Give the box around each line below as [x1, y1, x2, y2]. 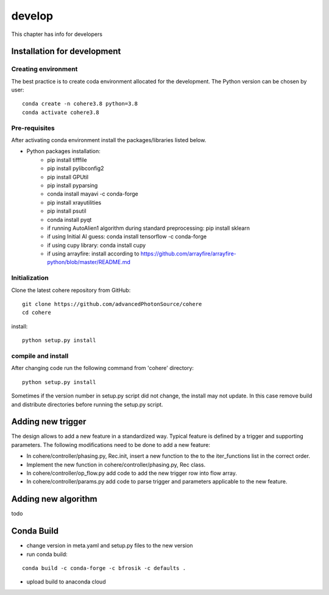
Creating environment [11, 65, 78, 73]
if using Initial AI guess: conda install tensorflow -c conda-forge [47, 233, 207, 240]
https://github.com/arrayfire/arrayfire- [140, 250, 237, 257]
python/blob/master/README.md [47, 258, 130, 266]
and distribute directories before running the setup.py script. [11, 401, 163, 408]
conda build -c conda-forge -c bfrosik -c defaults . [22, 565, 186, 571]
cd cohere [22, 309, 51, 316]
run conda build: [26, 550, 68, 558]
